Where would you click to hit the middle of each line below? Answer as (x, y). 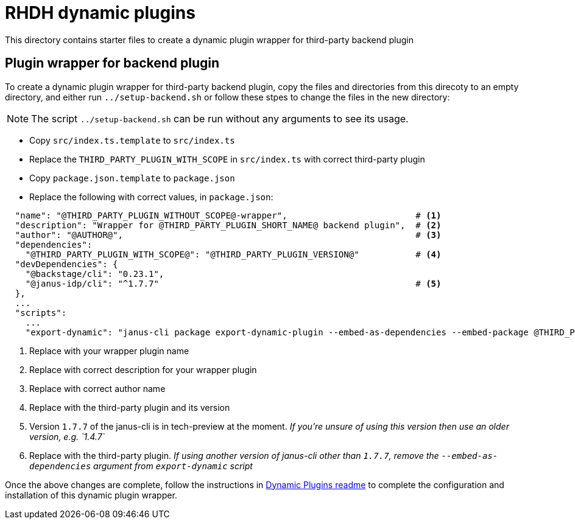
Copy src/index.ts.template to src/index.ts (132, 140)
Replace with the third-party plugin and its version (130, 407)
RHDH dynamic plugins (100, 13)
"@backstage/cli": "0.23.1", (95, 274)
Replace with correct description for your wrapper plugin (143, 369)
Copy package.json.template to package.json (132, 178)
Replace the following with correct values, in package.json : (151, 197)
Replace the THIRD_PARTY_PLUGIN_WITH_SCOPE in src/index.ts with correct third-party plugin (227, 159)
